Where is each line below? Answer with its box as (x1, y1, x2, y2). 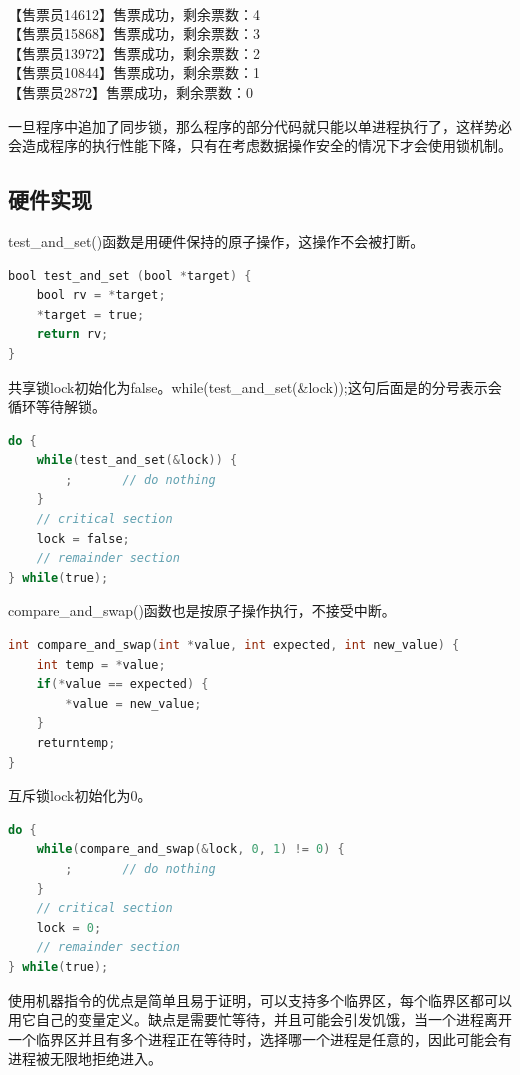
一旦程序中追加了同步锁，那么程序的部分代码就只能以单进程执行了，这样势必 (8, 115, 512, 136)
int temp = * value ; (36, 657, 166, 672)
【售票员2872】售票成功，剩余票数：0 (8, 81, 253, 102)
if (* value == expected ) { (36, 677, 209, 692)
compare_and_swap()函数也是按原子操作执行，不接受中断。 (8, 600, 396, 621)
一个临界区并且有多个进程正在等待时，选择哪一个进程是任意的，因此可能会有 (8, 1028, 512, 1049)
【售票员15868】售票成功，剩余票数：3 (8, 23, 260, 44)
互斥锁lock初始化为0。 (8, 785, 152, 806)
